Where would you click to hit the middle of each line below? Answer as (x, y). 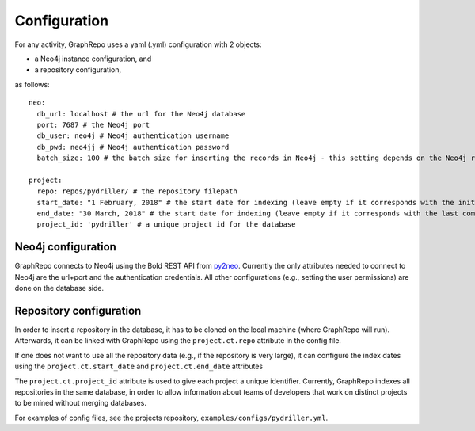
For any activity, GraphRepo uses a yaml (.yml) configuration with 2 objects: (138, 44)
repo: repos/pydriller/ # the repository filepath (137, 191)
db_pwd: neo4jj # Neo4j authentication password (133, 147)
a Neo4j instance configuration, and (93, 59)
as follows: (32, 84)
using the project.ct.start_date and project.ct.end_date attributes (139, 366)
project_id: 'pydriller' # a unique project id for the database (166, 225)
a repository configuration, (78, 70)
